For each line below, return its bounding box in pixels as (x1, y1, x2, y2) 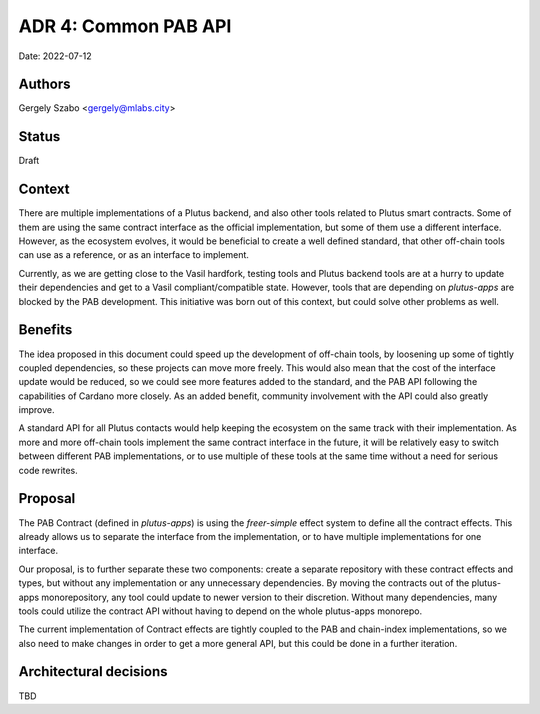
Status (18, 128, 61, 145)
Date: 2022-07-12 (18, 50, 92, 62)
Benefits (18, 321, 73, 339)
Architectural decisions (18, 663, 169, 680)
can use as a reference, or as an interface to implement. (18, 249, 250, 261)
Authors (18, 76, 71, 93)
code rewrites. (18, 464, 79, 476)
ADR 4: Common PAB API (18, 15, 232, 37)
